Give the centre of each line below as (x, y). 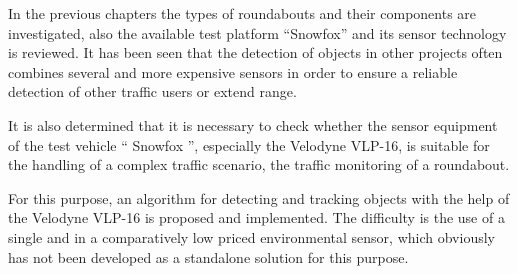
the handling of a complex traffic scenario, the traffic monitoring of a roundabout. (259, 164)
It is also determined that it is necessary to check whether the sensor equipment (253, 124)
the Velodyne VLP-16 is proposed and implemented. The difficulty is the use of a (256, 217)
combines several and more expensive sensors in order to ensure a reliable (233, 71)
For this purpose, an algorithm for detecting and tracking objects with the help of (259, 197)
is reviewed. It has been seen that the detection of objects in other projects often (255, 52)
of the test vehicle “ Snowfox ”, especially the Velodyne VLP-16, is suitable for (249, 144)
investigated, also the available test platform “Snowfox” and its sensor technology (257, 32)
